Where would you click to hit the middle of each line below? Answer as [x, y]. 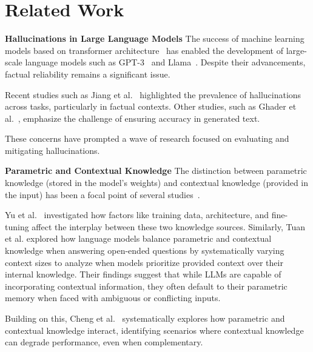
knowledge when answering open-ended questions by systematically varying [145, 251]
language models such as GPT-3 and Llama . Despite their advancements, [165, 62]
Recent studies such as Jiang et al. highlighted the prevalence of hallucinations [153, 94]
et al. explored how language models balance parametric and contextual [138, 238]
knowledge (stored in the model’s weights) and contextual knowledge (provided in [157, 183]
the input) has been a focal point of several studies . [103, 194]
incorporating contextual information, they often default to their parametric [146, 286]
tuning [17, 226]
